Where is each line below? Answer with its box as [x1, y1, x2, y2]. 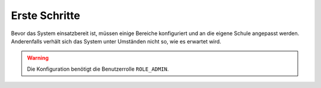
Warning [27, 54, 49, 62]
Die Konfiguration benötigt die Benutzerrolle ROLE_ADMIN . [27, 65, 169, 73]
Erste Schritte [11, 9, 80, 22]
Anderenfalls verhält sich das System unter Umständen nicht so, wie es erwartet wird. [11, 37, 222, 45]
